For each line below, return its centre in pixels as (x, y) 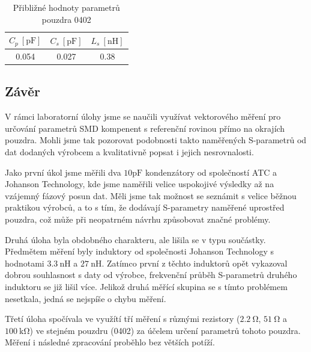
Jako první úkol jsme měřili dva (63, 172)
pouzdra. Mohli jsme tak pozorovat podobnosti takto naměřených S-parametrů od (156, 140)
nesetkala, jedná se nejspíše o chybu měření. (86, 298)
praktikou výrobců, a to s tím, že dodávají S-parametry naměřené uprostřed (145, 207)
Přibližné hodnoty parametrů (66, 7)
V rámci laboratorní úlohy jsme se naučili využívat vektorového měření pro (143, 116)
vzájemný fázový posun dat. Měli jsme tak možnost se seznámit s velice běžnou (151, 195)
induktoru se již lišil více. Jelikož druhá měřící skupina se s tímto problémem (146, 286)
